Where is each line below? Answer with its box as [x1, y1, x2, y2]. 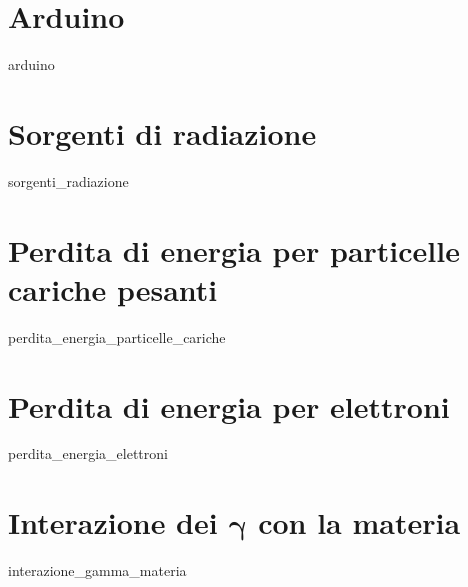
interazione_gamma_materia [8, 560, 187, 581]
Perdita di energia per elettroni [8, 385, 450, 426]
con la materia [258, 502, 461, 543]
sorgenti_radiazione [8, 170, 129, 191]
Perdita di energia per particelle [8, 229, 460, 270]
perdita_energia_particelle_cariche [8, 326, 226, 347]
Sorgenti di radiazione [8, 112, 317, 153]
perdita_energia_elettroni [8, 443, 168, 464]
